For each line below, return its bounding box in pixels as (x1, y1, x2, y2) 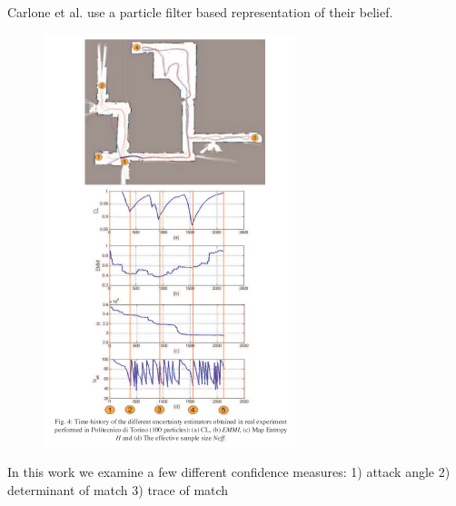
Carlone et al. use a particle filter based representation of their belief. (7, 3, 393, 21)
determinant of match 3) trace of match (7, 480, 229, 499)
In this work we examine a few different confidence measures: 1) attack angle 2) (7, 462, 451, 481)
